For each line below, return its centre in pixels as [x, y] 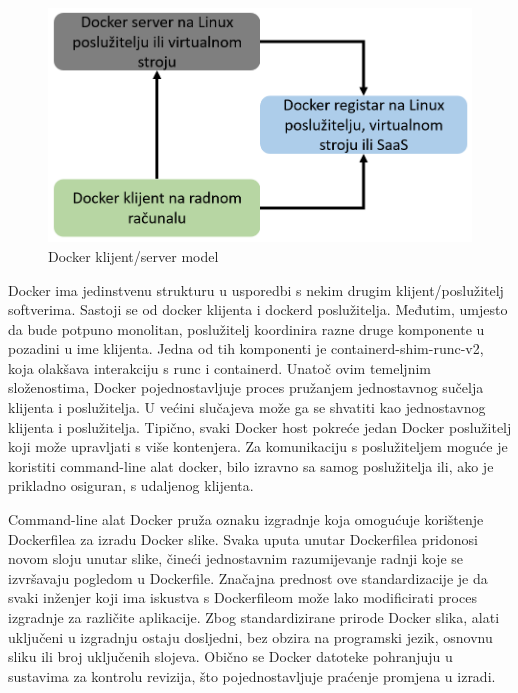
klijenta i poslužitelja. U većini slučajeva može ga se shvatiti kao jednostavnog [247, 407]
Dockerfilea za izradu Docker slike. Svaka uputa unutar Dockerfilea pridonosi [243, 538]
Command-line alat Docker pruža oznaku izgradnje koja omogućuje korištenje [246, 519]
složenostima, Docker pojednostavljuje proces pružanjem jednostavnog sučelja [246, 387]
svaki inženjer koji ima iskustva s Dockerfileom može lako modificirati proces [242, 597]
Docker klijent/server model [133, 255]
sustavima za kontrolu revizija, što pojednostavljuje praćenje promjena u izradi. [252, 675]
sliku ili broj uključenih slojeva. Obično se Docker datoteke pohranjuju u [230, 656]
